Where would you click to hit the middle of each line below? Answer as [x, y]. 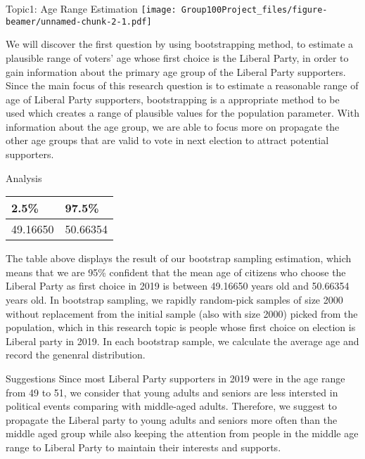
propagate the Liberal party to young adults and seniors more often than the [172, 419]
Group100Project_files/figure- [254, 10]
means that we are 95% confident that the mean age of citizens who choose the [176, 272]
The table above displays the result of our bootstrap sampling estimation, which [179, 258]
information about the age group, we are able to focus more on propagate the [173, 126]
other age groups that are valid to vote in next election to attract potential [167, 140]
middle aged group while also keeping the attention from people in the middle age [182, 433]
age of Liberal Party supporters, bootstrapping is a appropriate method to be [173, 99]
